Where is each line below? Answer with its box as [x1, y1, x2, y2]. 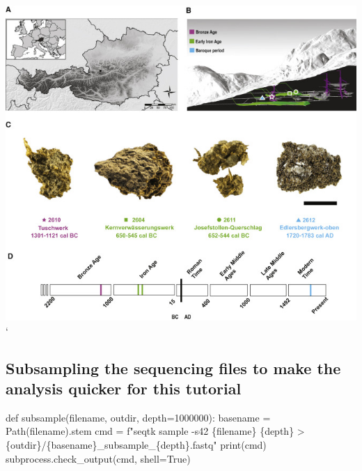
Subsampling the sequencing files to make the [6, 357, 341, 378]
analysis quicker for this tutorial [6, 377, 242, 399]
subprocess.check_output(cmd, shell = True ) [6, 451, 191, 465]
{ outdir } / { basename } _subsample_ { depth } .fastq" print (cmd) [6, 437, 267, 451]
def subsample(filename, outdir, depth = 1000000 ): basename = [6, 410, 271, 424]
